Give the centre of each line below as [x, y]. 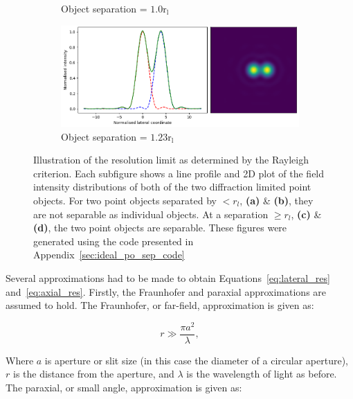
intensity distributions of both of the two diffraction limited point [172, 187]
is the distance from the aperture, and [93, 374]
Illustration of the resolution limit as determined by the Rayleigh [171, 160]
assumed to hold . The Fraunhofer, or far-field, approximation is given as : [160, 305]
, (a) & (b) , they [277, 200]
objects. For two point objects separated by [125, 200]
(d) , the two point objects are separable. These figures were [160, 228]
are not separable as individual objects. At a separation [151, 214]
